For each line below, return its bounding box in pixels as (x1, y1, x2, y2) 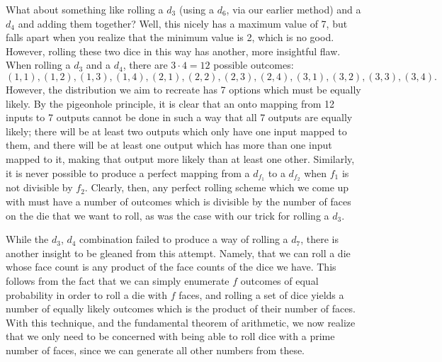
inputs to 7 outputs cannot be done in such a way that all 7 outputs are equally (6, 110, 353, 125)
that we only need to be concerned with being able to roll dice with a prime (6, 329, 335, 344)
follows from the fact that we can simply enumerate (6, 273, 229, 288)
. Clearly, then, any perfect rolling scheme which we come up (84, 180, 349, 195)
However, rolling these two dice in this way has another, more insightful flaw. (6, 43, 341, 58)
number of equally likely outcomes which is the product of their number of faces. (6, 301, 356, 316)
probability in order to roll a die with (6, 287, 168, 302)
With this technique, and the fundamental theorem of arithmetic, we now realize (6, 315, 356, 329)
